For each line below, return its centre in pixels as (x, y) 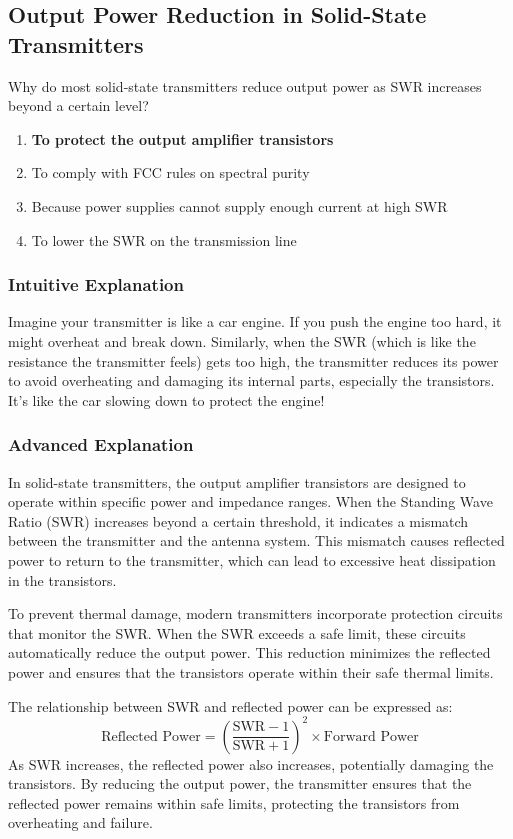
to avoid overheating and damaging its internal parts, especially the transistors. (251, 380)
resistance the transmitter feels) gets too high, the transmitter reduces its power (253, 360)
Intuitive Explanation (96, 284)
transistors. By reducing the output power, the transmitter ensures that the (240, 783)
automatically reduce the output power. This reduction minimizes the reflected (249, 652)
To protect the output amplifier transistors (182, 138)
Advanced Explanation (101, 444)
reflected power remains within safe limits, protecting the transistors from (234, 802)
